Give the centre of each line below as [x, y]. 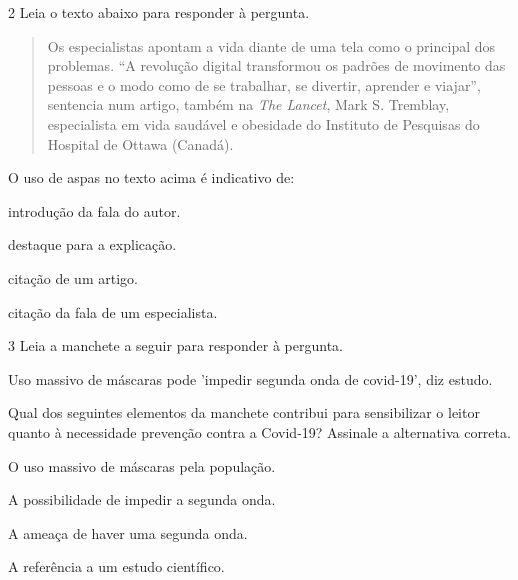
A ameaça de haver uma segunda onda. [128, 532]
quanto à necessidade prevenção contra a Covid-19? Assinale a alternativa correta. [259, 431]
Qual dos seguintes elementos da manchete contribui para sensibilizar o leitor [244, 412]
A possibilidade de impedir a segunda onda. [142, 499]
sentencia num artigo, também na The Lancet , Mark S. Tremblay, [248, 104]
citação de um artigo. [73, 277]
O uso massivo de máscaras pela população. [142, 465]
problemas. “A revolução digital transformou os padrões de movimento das [276, 65]
